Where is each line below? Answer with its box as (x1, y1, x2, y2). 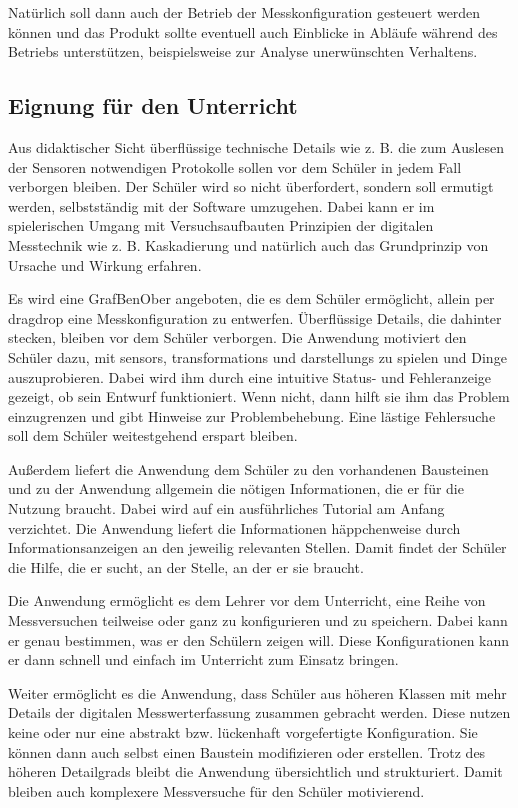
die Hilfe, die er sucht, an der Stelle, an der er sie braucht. (8, 556, 364, 577)
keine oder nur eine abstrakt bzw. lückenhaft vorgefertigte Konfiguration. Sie (8, 722, 478, 743)
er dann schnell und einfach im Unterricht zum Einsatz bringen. (8, 649, 399, 670)
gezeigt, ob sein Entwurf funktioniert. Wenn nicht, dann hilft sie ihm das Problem (8, 386, 510, 407)
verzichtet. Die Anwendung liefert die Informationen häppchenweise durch (8, 517, 461, 538)
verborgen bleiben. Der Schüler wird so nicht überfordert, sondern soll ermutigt (8, 176, 494, 197)
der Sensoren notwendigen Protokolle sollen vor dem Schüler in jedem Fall (8, 156, 462, 177)
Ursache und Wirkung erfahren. (8, 254, 202, 275)
